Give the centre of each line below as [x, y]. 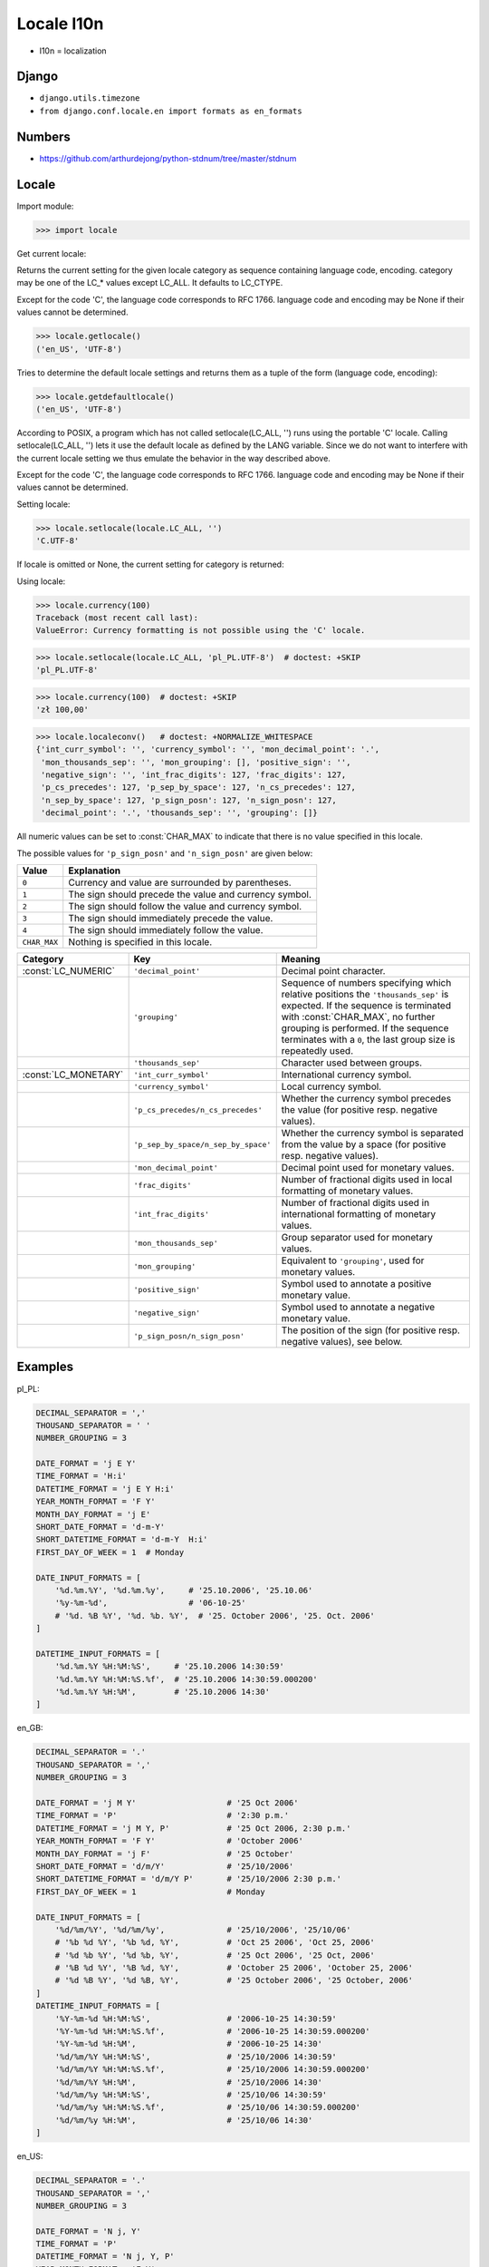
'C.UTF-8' [58, 541]
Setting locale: [43, 504]
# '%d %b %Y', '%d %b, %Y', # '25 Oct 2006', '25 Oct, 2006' [215, 1955]
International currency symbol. [346, 1075]
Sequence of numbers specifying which [366, 983]
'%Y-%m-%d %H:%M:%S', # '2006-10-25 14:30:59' [196, 2019]
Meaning [301, 959]
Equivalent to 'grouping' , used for [353, 1260]
